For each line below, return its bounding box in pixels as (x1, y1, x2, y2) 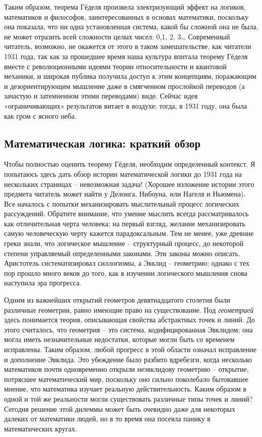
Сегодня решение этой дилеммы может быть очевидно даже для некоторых (4, 403, 236, 414)
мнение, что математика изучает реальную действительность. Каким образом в (4, 383, 247, 394)
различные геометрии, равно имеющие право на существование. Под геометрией (4, 304, 254, 315)
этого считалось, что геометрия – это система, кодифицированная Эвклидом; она (4, 324, 253, 334)
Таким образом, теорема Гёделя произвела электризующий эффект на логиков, (4, 2, 246, 12)
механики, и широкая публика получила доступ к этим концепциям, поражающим (4, 71, 256, 81)
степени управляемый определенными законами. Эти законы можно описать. (4, 248, 240, 258)
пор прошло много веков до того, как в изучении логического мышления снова (4, 267, 247, 278)
